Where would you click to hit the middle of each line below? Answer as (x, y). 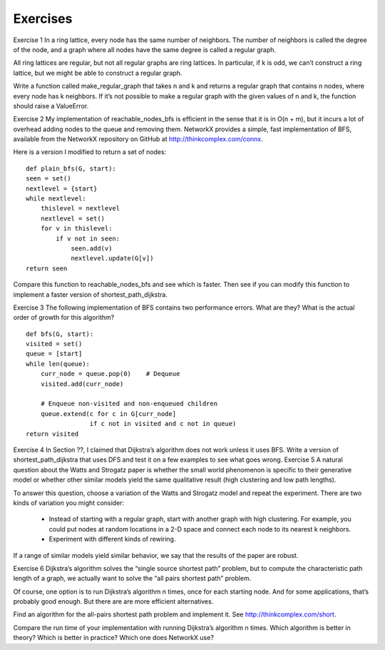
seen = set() (48, 179)
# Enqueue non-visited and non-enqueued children (129, 404)
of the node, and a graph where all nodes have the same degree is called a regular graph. (145, 49)
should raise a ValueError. (51, 106)
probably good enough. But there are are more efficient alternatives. (113, 601)
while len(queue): (58, 364)
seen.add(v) (92, 248)
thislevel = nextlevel (80, 208)
